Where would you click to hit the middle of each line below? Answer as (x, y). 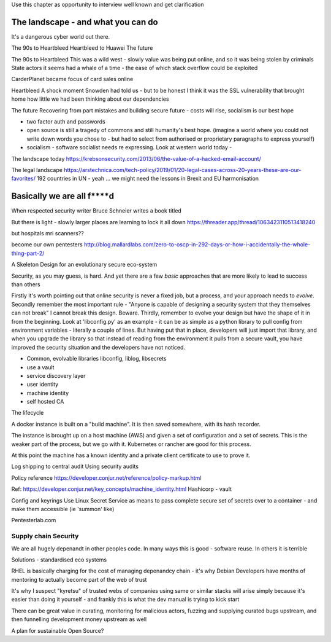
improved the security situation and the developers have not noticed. (98, 347)
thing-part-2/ (28, 253)
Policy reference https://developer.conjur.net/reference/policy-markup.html (106, 478)
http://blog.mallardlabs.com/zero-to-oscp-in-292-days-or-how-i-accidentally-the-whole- (197, 245)
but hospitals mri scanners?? (48, 233)
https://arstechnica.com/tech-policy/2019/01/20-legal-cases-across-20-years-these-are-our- (182, 170)
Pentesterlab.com (34, 520)
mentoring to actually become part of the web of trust (79, 579)
